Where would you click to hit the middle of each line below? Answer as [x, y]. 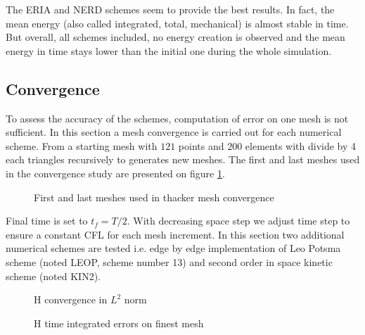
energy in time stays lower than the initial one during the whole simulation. [169, 50]
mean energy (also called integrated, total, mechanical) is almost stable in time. [177, 23]
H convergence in [71, 299]
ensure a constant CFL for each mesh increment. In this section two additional [175, 234]
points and [201, 145]
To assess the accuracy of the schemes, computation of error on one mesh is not [177, 118]
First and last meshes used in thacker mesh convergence [154, 197]
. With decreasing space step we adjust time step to [238, 221]
